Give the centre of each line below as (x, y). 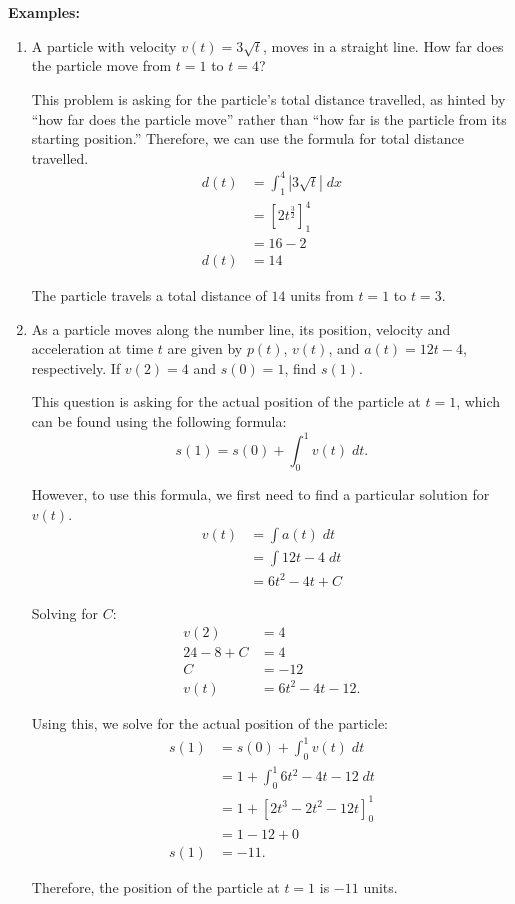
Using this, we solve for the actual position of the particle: (210, 722)
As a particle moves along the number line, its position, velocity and (241, 328)
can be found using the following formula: (159, 421)
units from (322, 295)
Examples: (44, 12)
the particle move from (101, 65)
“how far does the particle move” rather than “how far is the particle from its (269, 118)
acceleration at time (92, 348)
